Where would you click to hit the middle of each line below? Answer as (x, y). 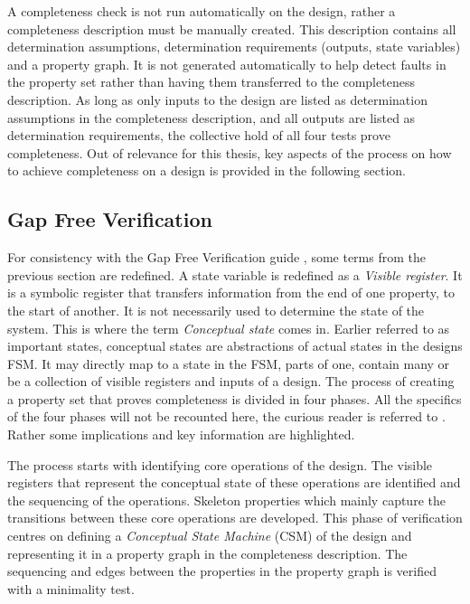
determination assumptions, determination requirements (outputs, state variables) (234, 47)
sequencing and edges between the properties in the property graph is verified (222, 571)
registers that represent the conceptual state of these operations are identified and (234, 482)
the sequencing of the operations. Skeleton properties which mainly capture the (226, 500)
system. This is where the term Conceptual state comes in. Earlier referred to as (229, 328)
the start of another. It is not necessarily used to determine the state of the (216, 310)
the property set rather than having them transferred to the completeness (211, 82)
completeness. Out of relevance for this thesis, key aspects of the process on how (230, 152)
